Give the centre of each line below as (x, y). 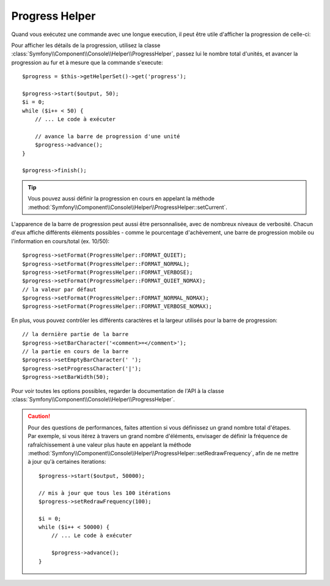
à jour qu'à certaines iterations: (67, 462)
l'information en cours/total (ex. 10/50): (61, 241)
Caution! (39, 416)
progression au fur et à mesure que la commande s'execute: (87, 62)
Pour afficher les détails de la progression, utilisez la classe (86, 45)
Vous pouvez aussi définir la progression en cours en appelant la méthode (121, 199)
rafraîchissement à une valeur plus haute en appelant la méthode (110, 445)
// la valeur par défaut (59, 289)
